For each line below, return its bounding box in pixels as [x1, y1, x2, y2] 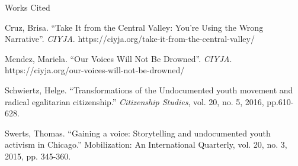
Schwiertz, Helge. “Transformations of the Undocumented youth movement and [5, 83, 293, 96]
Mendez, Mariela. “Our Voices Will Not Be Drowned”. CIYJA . [5, 52, 232, 64]
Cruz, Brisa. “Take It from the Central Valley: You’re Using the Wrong [5, 21, 264, 33]
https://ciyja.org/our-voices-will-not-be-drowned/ [5, 64, 185, 76]
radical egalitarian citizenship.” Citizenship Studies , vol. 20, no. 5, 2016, [5, 95, 264, 108]
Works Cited [5, 1, 50, 13]
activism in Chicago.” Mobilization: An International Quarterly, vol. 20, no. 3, [5, 138, 287, 151]
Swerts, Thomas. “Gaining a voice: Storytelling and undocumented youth [5, 126, 271, 139]
